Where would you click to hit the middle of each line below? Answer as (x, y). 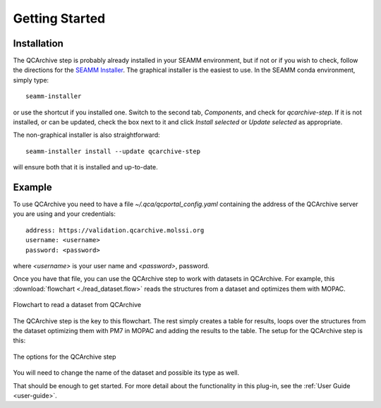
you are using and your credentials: (65, 214)
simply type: (31, 80)
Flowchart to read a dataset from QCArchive (77, 305)
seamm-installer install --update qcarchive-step (113, 151)
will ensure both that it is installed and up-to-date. (85, 167)
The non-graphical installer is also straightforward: (86, 135)
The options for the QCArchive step (65, 356)
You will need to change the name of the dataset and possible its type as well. (126, 373)
